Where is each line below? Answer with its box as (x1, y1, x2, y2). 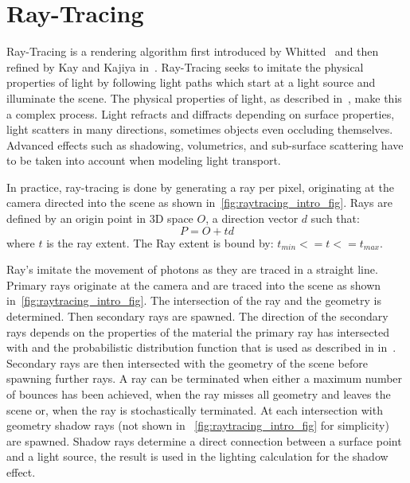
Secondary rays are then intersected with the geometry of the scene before (6, 354, 368, 371)
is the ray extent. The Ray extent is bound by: (46, 234, 274, 251)
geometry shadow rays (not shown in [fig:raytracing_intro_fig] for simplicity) (6, 417, 389, 434)
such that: (310, 210, 360, 227)
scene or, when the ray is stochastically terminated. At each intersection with (6, 401, 383, 418)
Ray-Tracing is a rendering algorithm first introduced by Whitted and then (6, 43, 379, 60)
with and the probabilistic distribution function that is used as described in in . (6, 339, 396, 356)
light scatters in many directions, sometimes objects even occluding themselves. (6, 121, 393, 138)
